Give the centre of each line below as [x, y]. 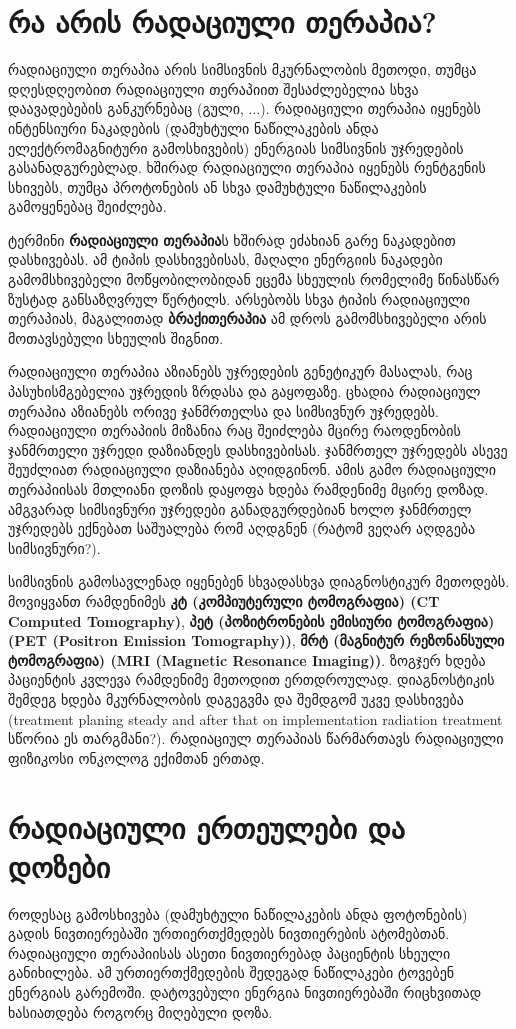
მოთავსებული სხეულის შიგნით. [116, 337]
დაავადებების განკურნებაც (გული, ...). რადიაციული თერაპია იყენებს [244, 108]
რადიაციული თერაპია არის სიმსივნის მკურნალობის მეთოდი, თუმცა [242, 69]
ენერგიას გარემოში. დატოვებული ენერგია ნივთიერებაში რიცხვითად [245, 992]
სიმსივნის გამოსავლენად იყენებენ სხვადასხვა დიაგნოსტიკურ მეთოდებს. [259, 581]
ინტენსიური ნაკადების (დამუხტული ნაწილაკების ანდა [193, 127]
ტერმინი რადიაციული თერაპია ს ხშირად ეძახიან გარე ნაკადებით [232, 239]
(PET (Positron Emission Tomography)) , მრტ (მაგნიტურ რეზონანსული [256, 640]
